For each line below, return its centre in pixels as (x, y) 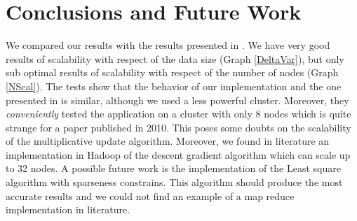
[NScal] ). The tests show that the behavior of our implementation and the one (174, 86)
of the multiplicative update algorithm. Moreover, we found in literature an (168, 141)
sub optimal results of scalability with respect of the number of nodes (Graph (172, 72)
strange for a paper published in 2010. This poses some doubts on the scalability (178, 127)
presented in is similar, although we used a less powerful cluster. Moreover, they (177, 100)
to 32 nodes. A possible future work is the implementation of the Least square (173, 168)
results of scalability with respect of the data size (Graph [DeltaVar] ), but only (175, 58)
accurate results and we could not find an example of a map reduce (150, 195)
